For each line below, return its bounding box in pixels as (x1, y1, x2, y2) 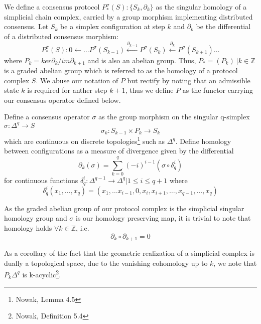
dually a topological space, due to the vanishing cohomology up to (4, 257, 208, 268)
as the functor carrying (182, 85, 253, 95)
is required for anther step (27, 85, 107, 95)
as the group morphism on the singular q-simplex (98, 111, 250, 122)
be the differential (196, 21, 251, 32)
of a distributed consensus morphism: (4, 31, 118, 41)
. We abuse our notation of (36, 75, 118, 85)
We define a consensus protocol (4, 2, 100, 12)
